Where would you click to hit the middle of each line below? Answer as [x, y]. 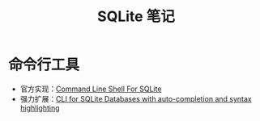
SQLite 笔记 [136, 17]
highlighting [40, 108]
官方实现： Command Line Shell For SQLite [91, 89]
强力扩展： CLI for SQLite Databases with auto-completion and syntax [136, 98]
